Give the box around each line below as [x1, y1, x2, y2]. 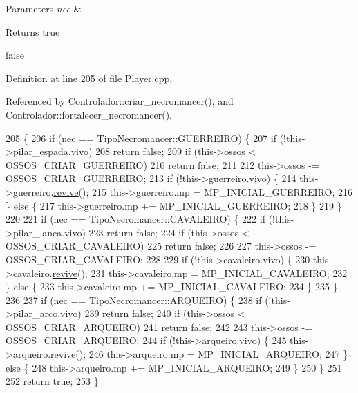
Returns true [6, 24, 60, 39]
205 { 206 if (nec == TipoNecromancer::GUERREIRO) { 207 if [6, 130, 277, 145]
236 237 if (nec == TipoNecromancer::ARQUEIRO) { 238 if [6, 292, 262, 307]
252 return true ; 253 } [6, 374, 99, 388]
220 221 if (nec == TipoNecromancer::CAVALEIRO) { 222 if [6, 212, 265, 226]
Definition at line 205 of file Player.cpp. [6, 70, 173, 85]
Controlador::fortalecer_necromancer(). [6, 107, 172, 121]
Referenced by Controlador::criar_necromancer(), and [6, 94, 234, 108]
